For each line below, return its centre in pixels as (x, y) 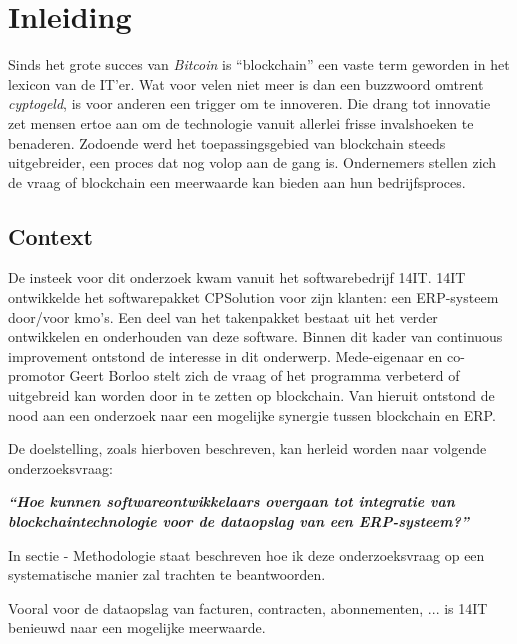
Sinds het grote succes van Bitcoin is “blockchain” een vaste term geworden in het (259, 64)
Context (50, 235)
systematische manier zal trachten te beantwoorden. (167, 574)
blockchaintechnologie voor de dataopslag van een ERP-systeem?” (238, 521)
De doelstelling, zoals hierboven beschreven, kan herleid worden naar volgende (247, 448)
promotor (36, 375)
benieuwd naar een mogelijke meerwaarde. (137, 627)
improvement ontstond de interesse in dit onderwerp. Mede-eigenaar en (225, 355)
